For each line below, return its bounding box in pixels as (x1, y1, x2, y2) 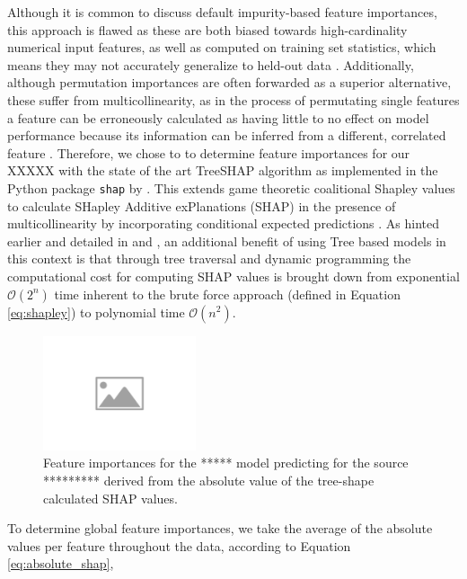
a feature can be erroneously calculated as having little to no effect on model (7, 108, 429, 127)
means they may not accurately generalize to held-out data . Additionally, (7, 55, 414, 74)
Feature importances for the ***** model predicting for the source (43, 453, 409, 472)
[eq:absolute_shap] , (7, 554, 114, 573)
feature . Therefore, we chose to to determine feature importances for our (7, 143, 410, 162)
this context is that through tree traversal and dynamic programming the (7, 249, 411, 268)
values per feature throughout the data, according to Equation (7, 536, 351, 555)
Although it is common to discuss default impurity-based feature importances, (7, 3, 437, 21)
